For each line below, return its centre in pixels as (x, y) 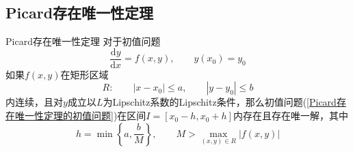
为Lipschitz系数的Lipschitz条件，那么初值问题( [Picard (220, 102)
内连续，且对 (34, 102)
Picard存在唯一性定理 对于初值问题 (83, 41)
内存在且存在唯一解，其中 (290, 116)
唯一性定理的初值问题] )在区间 (80, 116)
